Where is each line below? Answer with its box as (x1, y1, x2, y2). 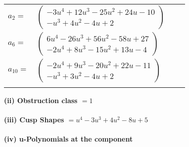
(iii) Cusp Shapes (4, 114, 64, 125)
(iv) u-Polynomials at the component (4, 134, 133, 144)
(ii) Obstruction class (4, 95, 78, 105)
